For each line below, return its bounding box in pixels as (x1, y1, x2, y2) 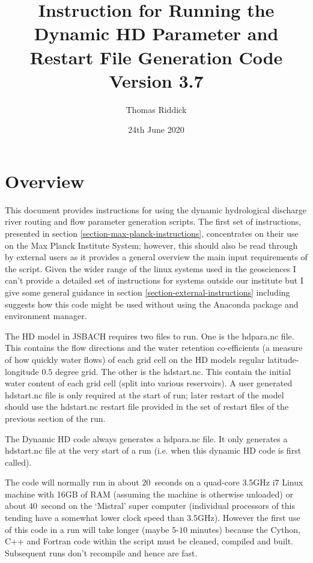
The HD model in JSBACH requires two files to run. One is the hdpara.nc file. (5, 329, 294, 342)
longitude (5, 365, 39, 377)
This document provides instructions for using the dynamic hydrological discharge (5, 203, 306, 216)
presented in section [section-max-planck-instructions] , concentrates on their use (5, 227, 299, 239)
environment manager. (5, 309, 87, 322)
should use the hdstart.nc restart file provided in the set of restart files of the (5, 400, 289, 413)
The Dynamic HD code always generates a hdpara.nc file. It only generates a (5, 432, 288, 445)
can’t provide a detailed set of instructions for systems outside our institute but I (5, 274, 303, 287)
